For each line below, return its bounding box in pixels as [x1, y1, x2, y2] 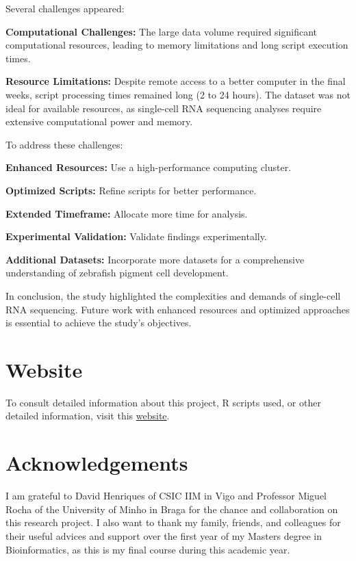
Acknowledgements [5, 449, 188, 477]
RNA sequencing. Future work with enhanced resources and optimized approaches [5, 302, 350, 316]
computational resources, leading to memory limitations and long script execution [5, 38, 348, 52]
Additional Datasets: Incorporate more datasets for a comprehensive [5, 252, 305, 266]
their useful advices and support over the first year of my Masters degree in [5, 528, 322, 543]
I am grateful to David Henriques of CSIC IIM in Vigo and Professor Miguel [5, 488, 327, 503]
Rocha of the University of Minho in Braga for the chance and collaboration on [5, 501, 338, 516]
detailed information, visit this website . [5, 408, 170, 423]
